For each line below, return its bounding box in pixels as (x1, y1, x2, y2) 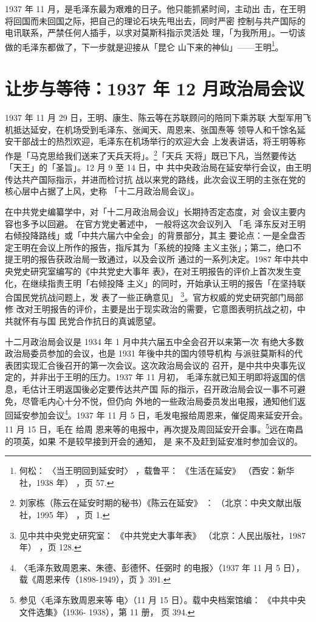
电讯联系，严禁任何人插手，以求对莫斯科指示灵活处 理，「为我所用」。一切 (5, 26, 297, 39)
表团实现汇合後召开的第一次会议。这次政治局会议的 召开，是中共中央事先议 (5, 358, 306, 371)
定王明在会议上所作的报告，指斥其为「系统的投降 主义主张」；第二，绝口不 (5, 241, 301, 253)
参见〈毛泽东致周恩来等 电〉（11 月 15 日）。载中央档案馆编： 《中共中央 (19, 593, 306, 606)
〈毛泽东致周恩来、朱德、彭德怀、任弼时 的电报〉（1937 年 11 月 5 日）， (19, 561, 304, 573)
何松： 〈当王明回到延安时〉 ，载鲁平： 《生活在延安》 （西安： (19, 464, 278, 477)
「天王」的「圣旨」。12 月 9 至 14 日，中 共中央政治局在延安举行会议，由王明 (5, 161, 311, 174)
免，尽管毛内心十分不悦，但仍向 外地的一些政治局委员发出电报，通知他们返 (5, 394, 306, 407)
